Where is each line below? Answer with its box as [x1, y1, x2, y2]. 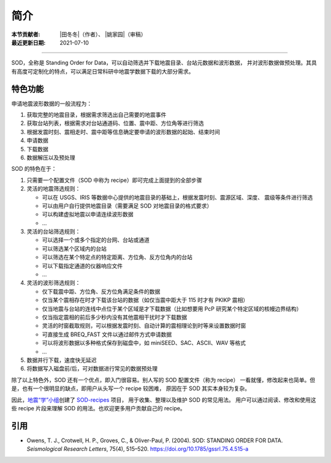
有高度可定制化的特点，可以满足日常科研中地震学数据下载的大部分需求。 [11, 67, 194, 75]
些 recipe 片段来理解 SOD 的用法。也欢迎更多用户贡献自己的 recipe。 [11, 404, 186, 412]
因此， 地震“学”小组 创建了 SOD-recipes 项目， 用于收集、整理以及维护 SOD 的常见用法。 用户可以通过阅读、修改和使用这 [11, 396, 316, 404]
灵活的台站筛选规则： [26, 228, 81, 235]
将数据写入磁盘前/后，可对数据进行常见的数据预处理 [26, 365, 158, 372]
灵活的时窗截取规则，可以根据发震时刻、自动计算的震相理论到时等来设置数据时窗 [42, 322, 246, 329]
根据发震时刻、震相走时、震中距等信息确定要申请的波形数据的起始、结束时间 [26, 128, 220, 135]
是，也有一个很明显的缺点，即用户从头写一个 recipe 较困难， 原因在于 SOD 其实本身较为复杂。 [11, 385, 251, 392]
